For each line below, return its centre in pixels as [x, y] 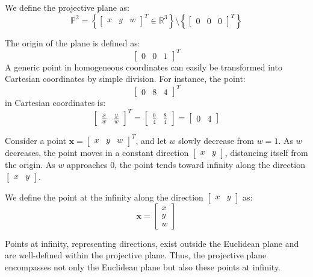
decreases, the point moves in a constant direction [97, 152]
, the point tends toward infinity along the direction [210, 164]
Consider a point [36, 140]
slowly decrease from [216, 140]
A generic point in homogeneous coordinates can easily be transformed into [144, 67]
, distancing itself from [266, 152]
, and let [151, 140]
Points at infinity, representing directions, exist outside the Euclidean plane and [152, 243]
